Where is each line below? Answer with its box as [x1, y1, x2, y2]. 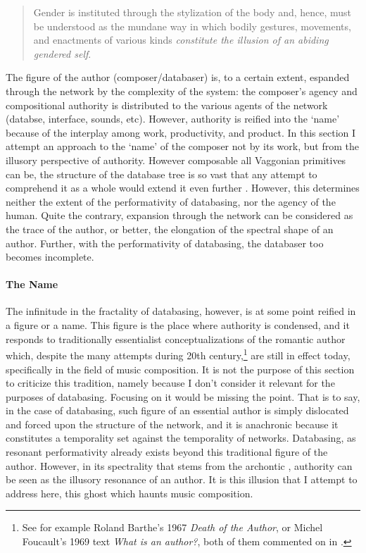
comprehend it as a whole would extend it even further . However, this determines [6, 180, 360, 195]
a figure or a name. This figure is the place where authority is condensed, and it [6, 318, 350, 333]
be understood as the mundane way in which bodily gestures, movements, [33, 18, 351, 33]
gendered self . [33, 46, 91, 61]
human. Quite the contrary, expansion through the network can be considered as [6, 208, 353, 223]
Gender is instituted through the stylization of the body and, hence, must [33, 5, 352, 19]
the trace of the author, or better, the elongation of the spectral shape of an [6, 221, 334, 236]
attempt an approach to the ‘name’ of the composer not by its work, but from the [6, 139, 359, 154]
